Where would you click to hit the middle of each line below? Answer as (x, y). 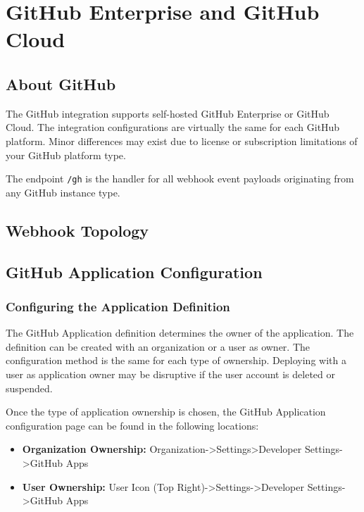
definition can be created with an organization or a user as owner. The (158, 346)
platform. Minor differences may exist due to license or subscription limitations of (182, 141)
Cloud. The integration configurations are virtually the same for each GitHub (173, 127)
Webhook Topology (77, 230)
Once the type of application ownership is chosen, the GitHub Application (166, 412)
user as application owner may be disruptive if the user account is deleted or (171, 374)
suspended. (29, 388)
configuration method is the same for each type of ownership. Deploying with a (176, 360)
